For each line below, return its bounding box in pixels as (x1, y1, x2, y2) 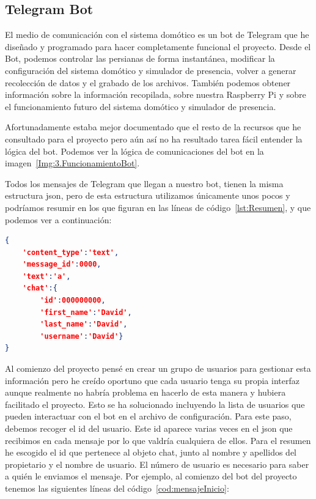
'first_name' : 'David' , (40, 308, 132, 317)
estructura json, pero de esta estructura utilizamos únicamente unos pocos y (5, 189, 290, 202)
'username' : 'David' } (40, 331, 123, 341)
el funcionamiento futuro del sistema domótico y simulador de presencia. (5, 100, 276, 113)
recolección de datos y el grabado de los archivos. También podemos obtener (5, 76, 291, 89)
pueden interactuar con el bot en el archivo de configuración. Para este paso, (5, 410, 292, 423)
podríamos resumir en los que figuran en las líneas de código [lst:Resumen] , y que (5, 201, 311, 213)
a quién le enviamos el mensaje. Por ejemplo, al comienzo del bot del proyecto (5, 470, 297, 482)
